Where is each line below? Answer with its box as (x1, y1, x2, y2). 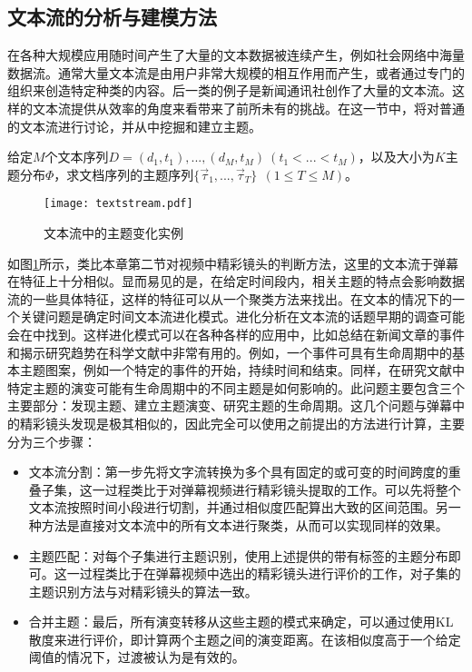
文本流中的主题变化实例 (44, 223, 183, 242)
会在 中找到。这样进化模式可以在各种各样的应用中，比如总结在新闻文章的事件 (7, 324, 465, 343)
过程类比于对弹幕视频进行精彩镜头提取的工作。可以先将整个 (104, 479, 461, 499)
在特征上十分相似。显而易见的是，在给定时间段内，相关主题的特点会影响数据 (7, 272, 465, 291)
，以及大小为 (358, 147, 435, 166)
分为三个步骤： (7, 431, 96, 450)
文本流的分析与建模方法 (7, 3, 217, 31)
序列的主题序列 (104, 164, 194, 183)
